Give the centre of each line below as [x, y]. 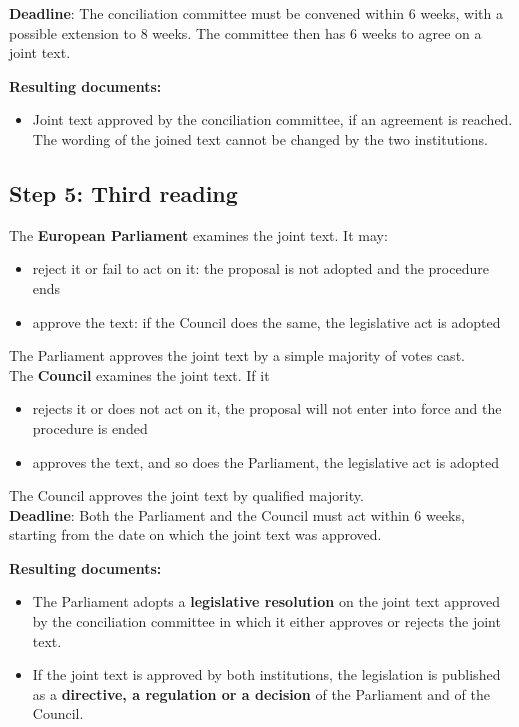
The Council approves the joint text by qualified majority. [186, 495]
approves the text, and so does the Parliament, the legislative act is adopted [265, 461]
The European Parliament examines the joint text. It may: [198, 234]
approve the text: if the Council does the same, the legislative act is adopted [266, 321]
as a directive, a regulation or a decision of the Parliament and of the [261, 693]
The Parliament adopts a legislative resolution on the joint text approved [266, 601]
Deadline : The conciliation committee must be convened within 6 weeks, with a [256, 13]
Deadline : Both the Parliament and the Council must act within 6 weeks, [237, 514]
